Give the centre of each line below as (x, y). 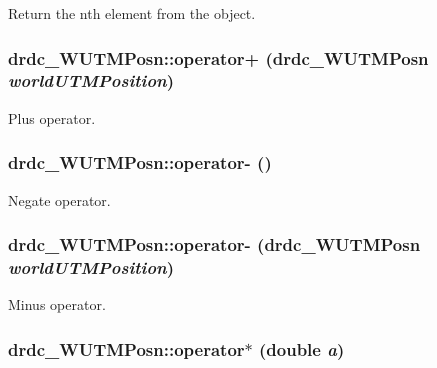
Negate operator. (59, 199)
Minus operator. (57, 304)
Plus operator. (52, 117)
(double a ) (302, 348)
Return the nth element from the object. (132, 13)
